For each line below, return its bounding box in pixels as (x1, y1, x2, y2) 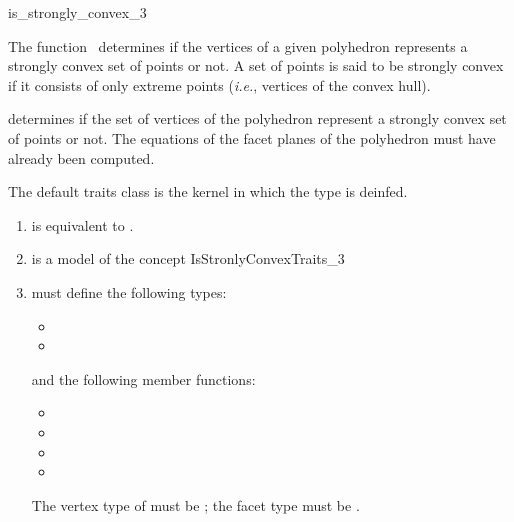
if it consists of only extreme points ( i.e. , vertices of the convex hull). (8, 74, 431, 95)
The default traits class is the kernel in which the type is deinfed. (8, 181, 408, 202)
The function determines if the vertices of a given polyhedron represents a (8, 35, 468, 56)
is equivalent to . (31, 214, 134, 235)
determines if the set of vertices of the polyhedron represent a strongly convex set (8, 108, 507, 129)
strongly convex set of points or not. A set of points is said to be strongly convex (8, 55, 504, 76)
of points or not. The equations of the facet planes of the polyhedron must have (8, 127, 496, 148)
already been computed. (8, 147, 155, 168)
